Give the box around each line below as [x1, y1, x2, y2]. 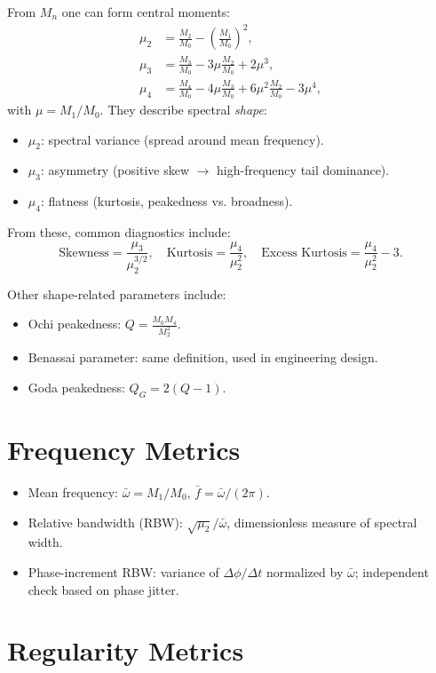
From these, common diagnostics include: [7, 223, 231, 241]
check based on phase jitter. [28, 580, 179, 598]
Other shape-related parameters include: [7, 284, 226, 303]
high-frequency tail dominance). [217, 161, 390, 179]
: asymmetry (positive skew [40, 161, 190, 179]
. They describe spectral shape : [99, 100, 267, 119]
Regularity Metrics [7, 632, 244, 669]
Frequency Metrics [7, 432, 241, 468]
